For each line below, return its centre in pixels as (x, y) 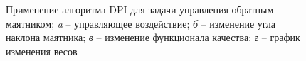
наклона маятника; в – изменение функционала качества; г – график (153, 37)
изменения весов (42, 51)
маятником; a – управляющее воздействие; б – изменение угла (141, 23)
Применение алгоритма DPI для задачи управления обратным (140, 9)
